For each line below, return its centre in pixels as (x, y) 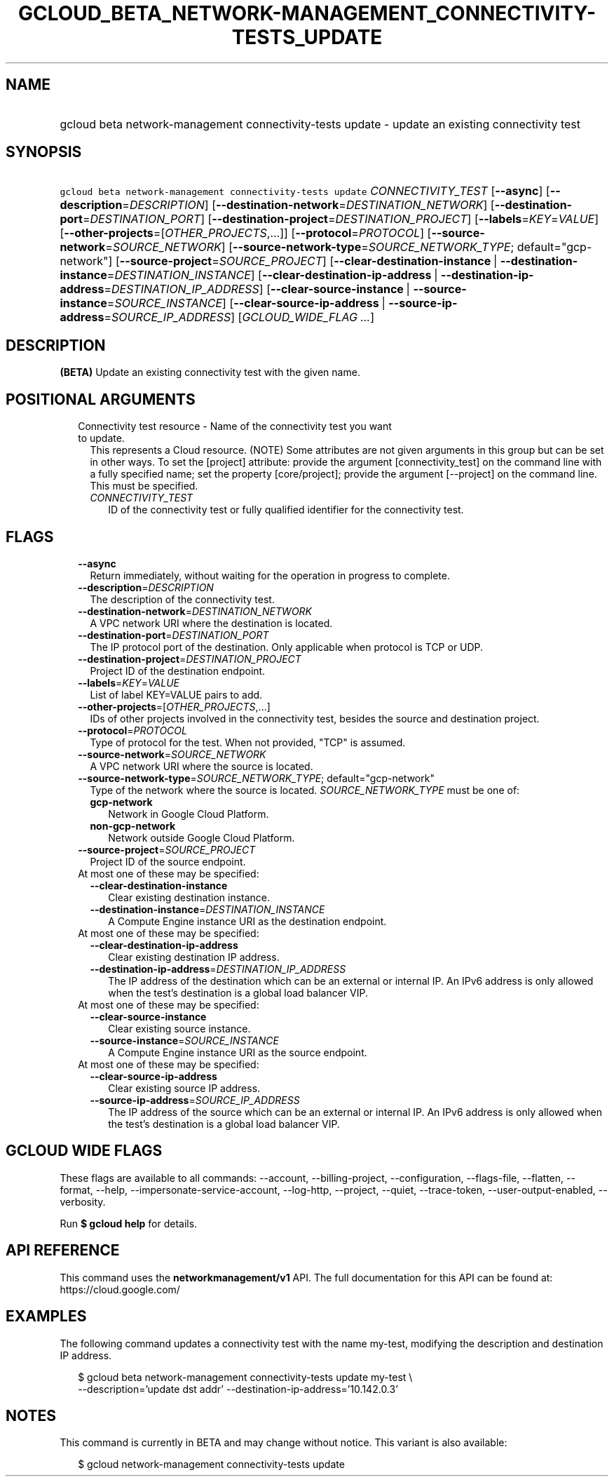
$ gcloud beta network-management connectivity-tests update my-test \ (245, 1377)
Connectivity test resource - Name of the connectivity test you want (235, 426)
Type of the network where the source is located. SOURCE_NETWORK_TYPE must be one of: (305, 790)
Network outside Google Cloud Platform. (202, 837)
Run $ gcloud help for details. (129, 1223)
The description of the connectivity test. (182, 599)
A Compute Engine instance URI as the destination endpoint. (247, 921)
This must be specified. (144, 486)
